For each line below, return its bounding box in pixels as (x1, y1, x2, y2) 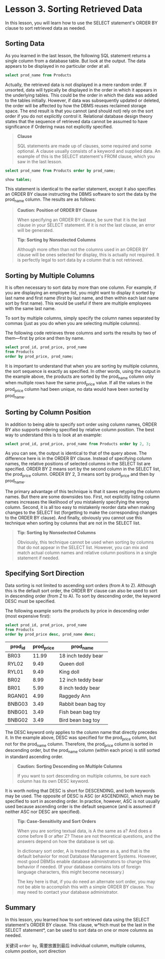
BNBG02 (7, 716, 28, 723)
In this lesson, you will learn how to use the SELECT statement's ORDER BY (5, 20, 158, 26)
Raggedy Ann (59, 692, 91, 699)
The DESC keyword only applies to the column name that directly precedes (5, 729, 158, 735)
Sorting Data (5, 40, 45, 48)
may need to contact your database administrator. (17, 889, 119, 895)
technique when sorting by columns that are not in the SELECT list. (5, 520, 141, 526)
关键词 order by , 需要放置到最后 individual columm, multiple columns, (5, 942, 146, 948)
